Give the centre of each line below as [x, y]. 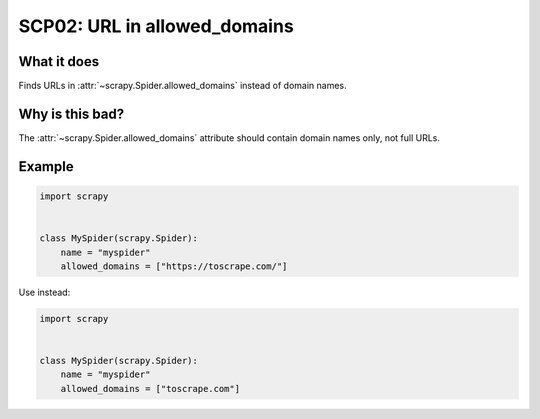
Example [46, 166]
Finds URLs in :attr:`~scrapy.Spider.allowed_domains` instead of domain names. [182, 86]
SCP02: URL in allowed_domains [156, 26]
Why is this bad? [71, 113]
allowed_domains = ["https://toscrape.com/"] [174, 266]
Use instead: [44, 292]
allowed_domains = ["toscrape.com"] [150, 388]
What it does [59, 61]
